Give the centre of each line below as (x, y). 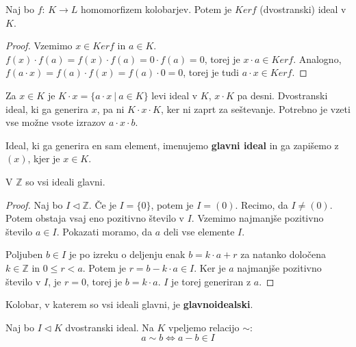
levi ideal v (175, 95)
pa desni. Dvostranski (282, 95)
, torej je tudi (211, 72)
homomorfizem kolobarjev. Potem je (156, 9)
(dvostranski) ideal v (303, 9)
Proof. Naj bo (34, 204)
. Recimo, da (262, 204)
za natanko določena (283, 254)
